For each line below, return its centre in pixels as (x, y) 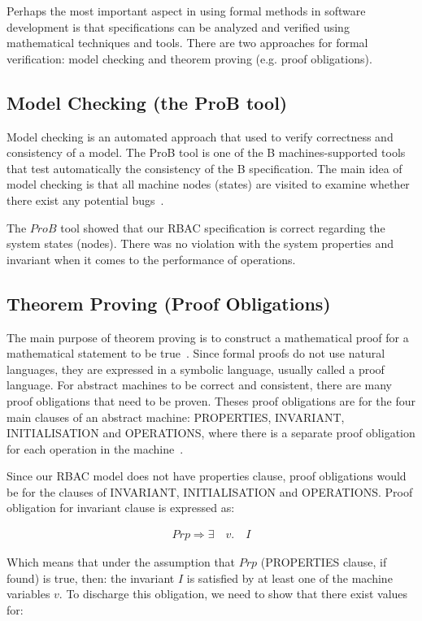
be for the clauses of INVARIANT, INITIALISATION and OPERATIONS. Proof (210, 491)
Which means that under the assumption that (121, 562)
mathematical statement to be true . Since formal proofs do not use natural (196, 353)
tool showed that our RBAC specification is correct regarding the (223, 227)
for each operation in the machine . (95, 448)
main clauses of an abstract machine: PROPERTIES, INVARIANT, (176, 417)
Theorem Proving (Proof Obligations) (169, 303)
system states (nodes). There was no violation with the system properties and (200, 243)
